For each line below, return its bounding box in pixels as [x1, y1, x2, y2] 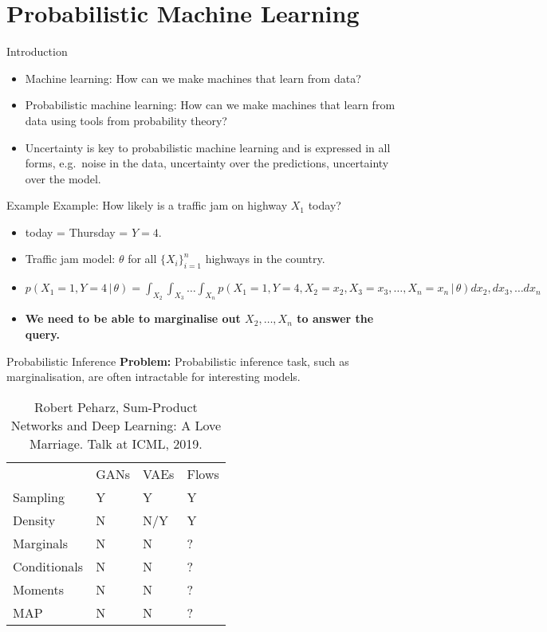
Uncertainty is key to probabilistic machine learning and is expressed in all [25, 139, 391, 155]
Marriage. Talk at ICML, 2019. [29, 434, 203, 453]
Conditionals [13, 556, 84, 575]
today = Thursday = [25, 223, 128, 240]
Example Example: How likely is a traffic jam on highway [6, 197, 288, 214]
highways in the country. [205, 250, 325, 267]
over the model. [25, 170, 101, 186]
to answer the [297, 310, 374, 327]
